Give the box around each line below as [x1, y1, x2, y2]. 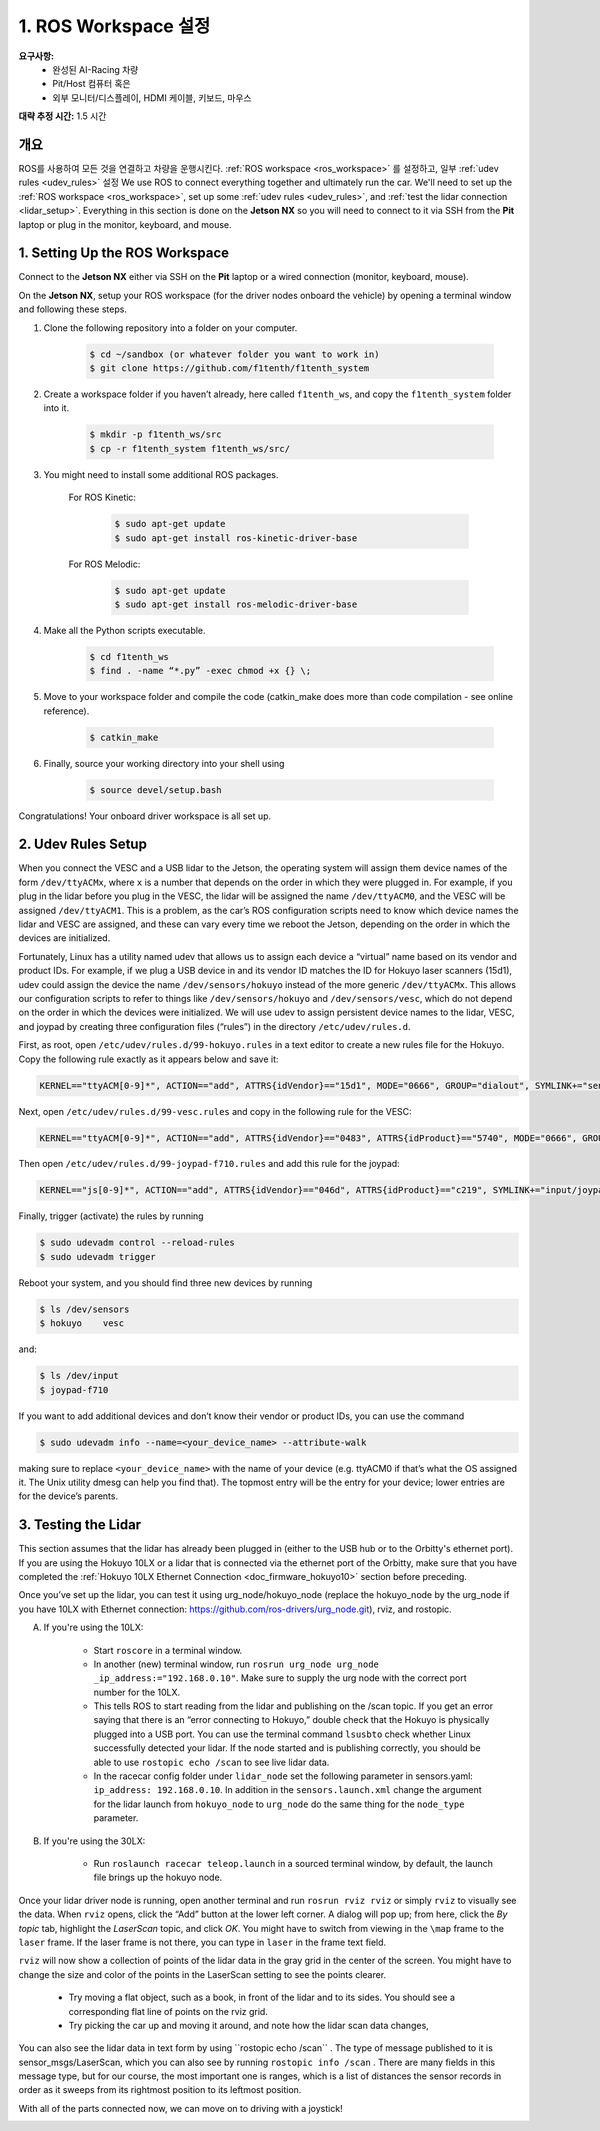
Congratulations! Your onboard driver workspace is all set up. [18, 810, 272, 822]
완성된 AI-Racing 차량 [52, 63, 139, 75]
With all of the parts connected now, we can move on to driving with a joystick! [18, 2102, 344, 2114]
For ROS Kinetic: [68, 491, 137, 504]
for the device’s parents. [18, 1490, 119, 1502]
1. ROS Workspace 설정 [18, 15, 211, 37]
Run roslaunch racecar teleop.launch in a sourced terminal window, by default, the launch [93, 1858, 494, 1869]
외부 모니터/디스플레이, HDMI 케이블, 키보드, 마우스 [52, 91, 252, 104]
